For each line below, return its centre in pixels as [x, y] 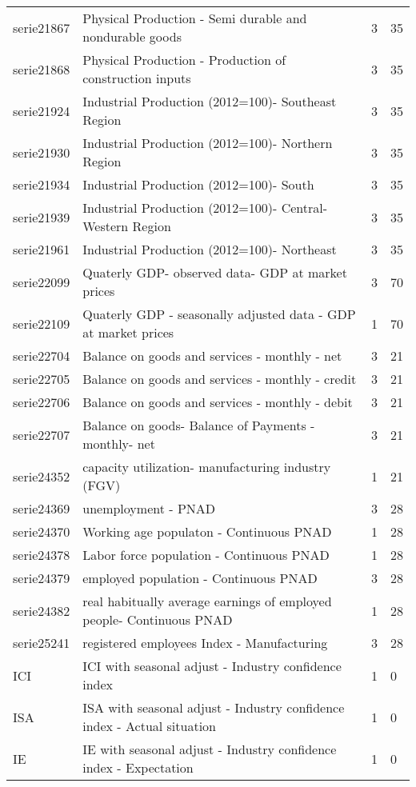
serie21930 [42, 152]
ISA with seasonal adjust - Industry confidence [214, 707]
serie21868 [42, 69]
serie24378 [42, 555]
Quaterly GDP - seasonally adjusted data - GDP [219, 314]
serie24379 [42, 578]
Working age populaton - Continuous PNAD [207, 531]
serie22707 [42, 434]
